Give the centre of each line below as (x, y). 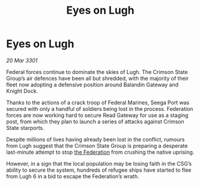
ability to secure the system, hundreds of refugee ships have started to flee (99, 170)
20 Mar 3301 (22, 60)
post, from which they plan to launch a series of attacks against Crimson (95, 121)
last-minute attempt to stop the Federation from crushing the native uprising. (100, 152)
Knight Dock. (22, 91)
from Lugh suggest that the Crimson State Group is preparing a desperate (97, 145)
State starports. (25, 128)
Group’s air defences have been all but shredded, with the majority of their (98, 78)
